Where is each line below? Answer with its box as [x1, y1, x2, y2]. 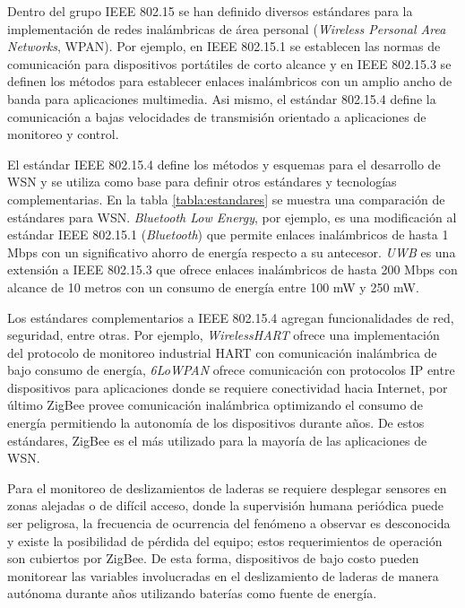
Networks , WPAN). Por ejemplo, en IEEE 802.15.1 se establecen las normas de [7, 37, 441, 56]
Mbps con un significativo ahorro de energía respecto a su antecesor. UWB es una [7, 242, 456, 261]
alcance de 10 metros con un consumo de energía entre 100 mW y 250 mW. [7, 277, 419, 296]
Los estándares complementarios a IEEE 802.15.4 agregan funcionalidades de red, [7, 308, 454, 326]
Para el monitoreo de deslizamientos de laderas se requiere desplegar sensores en [7, 478, 447, 497]
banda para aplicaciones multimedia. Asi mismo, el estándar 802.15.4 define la [7, 89, 436, 108]
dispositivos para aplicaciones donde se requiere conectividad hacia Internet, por [7, 378, 448, 396]
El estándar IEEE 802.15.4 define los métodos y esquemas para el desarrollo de [7, 154, 441, 173]
